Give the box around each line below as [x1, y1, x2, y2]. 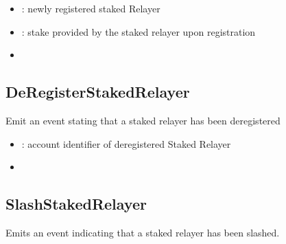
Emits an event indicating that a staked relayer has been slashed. [5, 225, 280, 239]
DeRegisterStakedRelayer [5, 81, 190, 102]
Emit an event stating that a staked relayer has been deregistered [5, 113, 281, 127]
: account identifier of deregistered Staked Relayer [21, 136, 231, 151]
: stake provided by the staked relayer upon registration [21, 24, 256, 38]
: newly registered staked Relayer [21, 1, 160, 15]
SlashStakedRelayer [5, 193, 147, 214]
